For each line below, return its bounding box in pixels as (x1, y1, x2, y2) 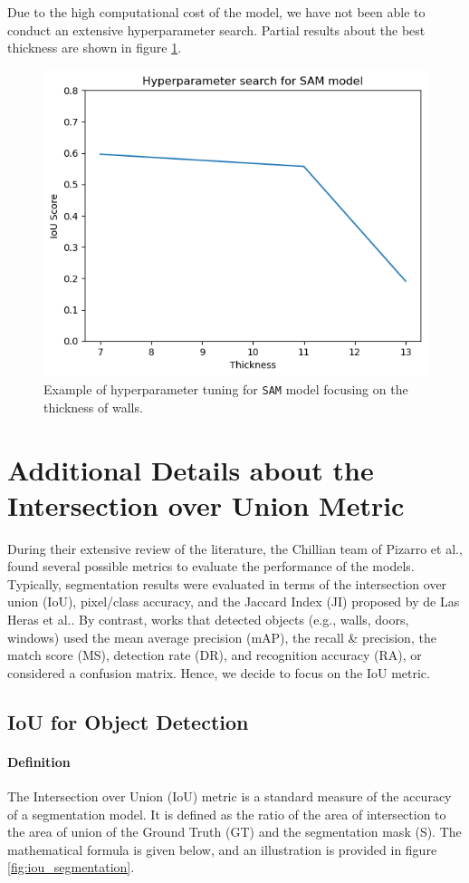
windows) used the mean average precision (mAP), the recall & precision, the (7, 627, 436, 646)
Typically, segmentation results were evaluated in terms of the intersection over (7, 574, 447, 593)
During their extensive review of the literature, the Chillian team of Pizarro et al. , (7, 539, 463, 558)
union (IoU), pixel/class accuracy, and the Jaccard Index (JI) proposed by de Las (7, 592, 460, 611)
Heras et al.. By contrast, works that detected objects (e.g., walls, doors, (7, 610, 409, 629)
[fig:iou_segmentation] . (7, 858, 135, 877)
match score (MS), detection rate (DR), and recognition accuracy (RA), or (7, 645, 422, 665)
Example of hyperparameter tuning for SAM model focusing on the (43, 380, 408, 399)
